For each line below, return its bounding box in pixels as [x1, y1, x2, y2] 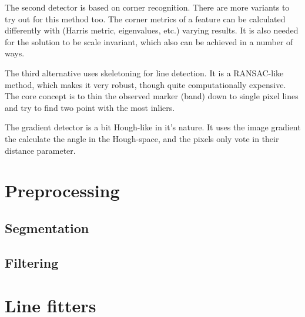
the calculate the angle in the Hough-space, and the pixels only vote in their [5, 132, 279, 144]
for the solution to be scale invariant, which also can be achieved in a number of [5, 35, 293, 48]
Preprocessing [5, 178, 120, 203]
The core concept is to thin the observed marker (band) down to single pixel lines [5, 90, 299, 102]
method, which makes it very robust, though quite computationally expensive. [5, 78, 286, 90]
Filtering [5, 253, 59, 271]
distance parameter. [5, 144, 76, 156]
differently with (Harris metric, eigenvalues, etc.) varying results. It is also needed [5, 24, 299, 36]
